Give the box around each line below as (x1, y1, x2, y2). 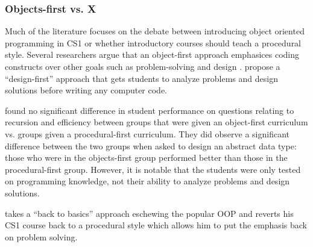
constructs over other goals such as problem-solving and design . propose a (5, 60, 280, 72)
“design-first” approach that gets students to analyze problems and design (5, 72, 278, 84)
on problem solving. (5, 230, 78, 243)
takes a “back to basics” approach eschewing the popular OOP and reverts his (5, 207, 294, 219)
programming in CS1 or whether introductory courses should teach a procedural (5, 36, 302, 49)
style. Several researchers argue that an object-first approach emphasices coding (5, 48, 299, 61)
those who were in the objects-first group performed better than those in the (5, 151, 288, 164)
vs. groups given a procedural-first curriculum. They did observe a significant (5, 127, 290, 140)
